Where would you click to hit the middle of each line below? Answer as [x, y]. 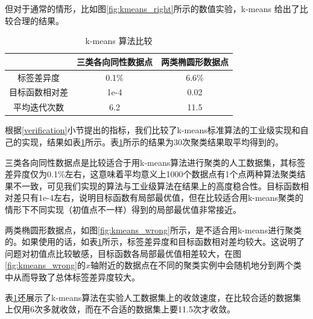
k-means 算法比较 [119, 41]
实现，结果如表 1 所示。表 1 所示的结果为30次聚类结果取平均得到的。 [152, 142]
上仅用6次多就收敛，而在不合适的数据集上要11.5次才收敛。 [120, 309]
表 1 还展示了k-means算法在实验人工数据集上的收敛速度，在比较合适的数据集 [153, 297]
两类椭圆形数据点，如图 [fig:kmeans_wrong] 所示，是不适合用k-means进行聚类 [153, 229]
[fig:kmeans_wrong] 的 [45, 265]
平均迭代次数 [39, 107]
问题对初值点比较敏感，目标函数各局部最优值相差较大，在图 [123, 253]
